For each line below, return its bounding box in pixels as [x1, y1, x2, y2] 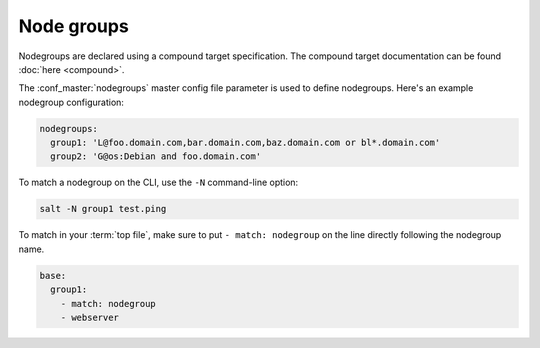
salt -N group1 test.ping [39, 203, 167, 215]
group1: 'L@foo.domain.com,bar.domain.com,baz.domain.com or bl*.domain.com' [50, 137, 441, 149]
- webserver [60, 311, 120, 323]
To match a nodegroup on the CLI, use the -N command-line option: [18, 176, 299, 189]
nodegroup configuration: [18, 96, 125, 108]
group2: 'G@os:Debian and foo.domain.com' [50, 151, 262, 162]
